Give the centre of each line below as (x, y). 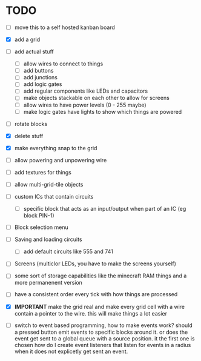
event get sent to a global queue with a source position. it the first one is (104, 338)
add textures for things (43, 172)
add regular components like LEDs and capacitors (86, 91)
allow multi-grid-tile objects (49, 184)
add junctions (41, 78)
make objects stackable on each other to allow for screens (97, 98)
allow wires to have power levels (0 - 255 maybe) (85, 105)
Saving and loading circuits (48, 239)
